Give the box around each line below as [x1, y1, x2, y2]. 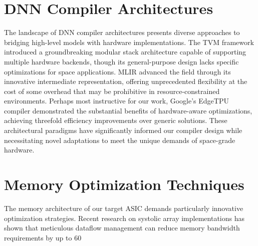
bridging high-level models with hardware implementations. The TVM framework [4, 36, 254, 47]
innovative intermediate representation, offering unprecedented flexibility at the [4, 76, 247, 86]
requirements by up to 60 [4, 232, 82, 242]
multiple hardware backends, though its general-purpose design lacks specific [4, 56, 239, 66]
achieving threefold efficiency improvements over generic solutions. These [4, 115, 227, 125]
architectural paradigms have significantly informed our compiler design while [4, 125, 242, 135]
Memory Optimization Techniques [4, 174, 244, 194]
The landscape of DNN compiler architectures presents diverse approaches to [4, 27, 240, 37]
